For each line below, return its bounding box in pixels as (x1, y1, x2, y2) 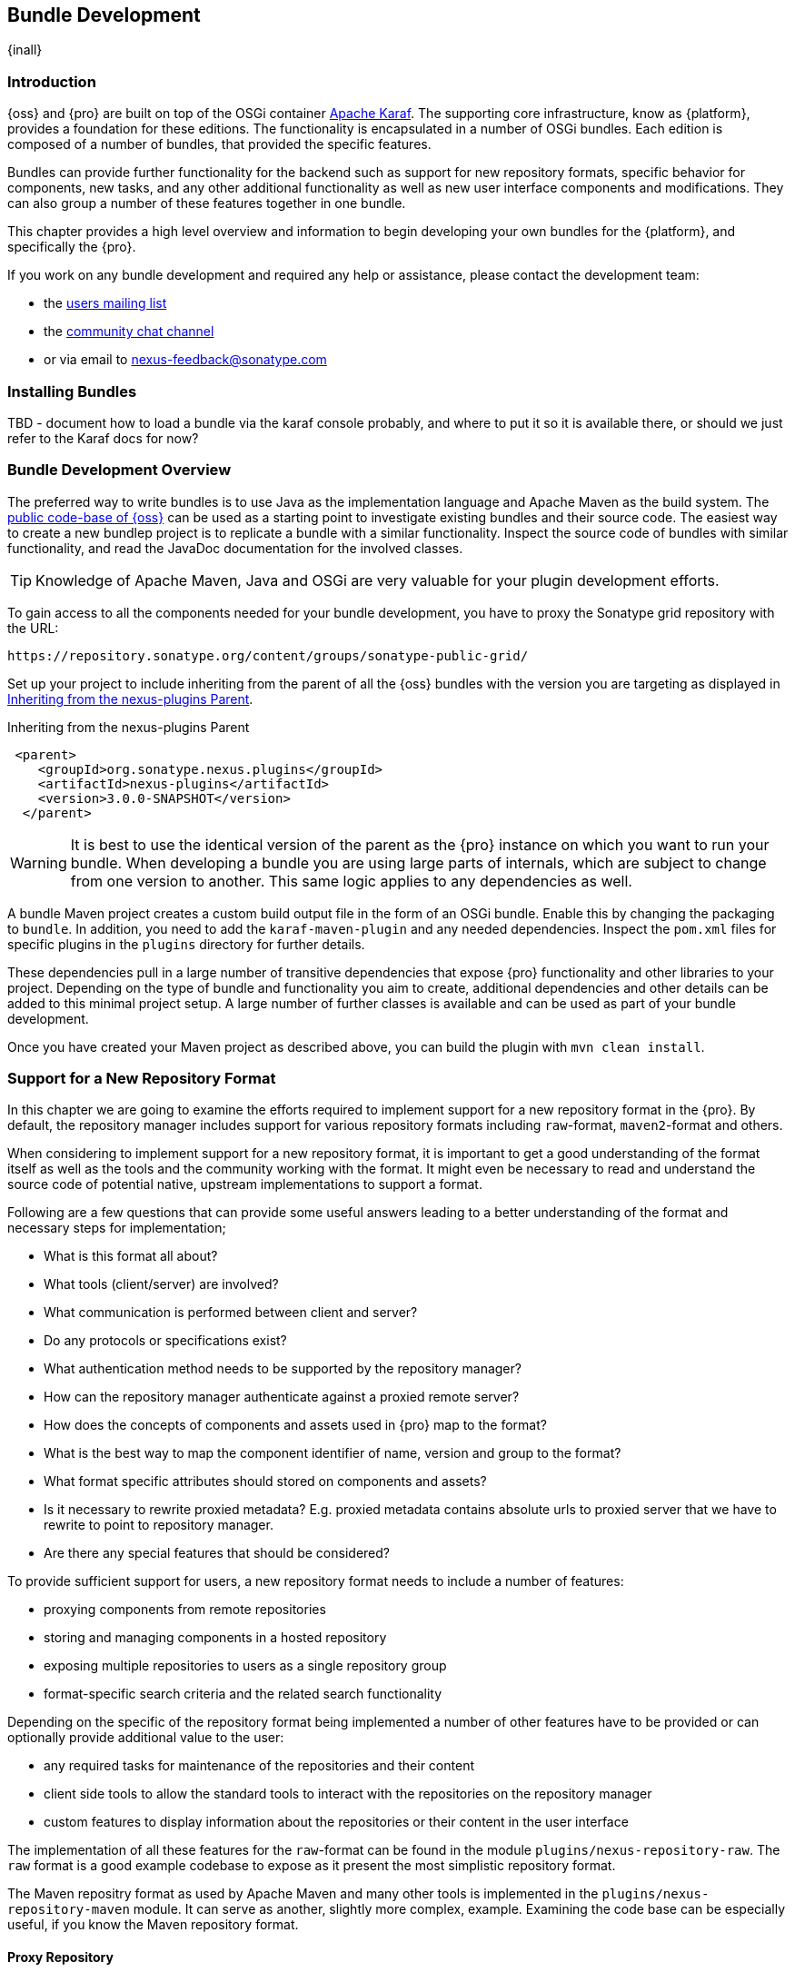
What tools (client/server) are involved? (44, 1276, 279, 1293)
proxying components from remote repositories (44, 1601, 326, 1618)
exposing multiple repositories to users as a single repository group (44, 1658, 447, 1674)
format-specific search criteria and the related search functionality (44, 1686, 442, 1702)
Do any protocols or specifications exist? (44, 1333, 287, 1349)
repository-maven (7, 1902, 130, 1917)
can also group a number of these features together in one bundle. (7, 195, 406, 212)
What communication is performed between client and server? (44, 1304, 418, 1321)
